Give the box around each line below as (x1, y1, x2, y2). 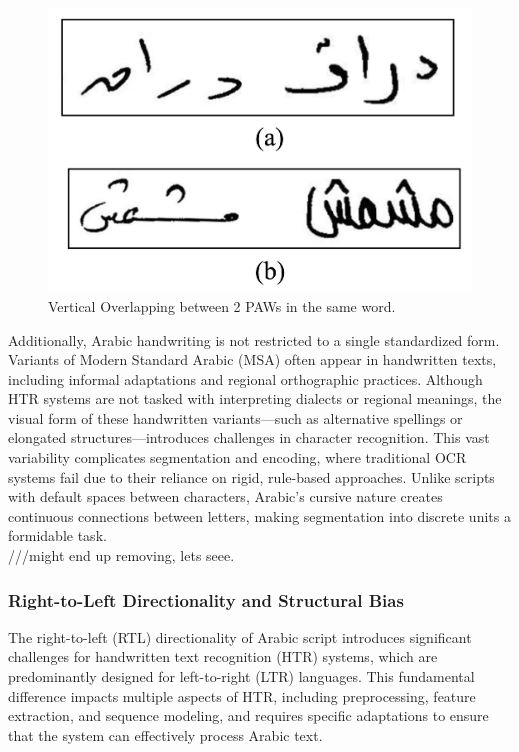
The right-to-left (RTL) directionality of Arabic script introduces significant (8, 626, 472, 647)
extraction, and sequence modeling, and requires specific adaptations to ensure (8, 705, 489, 726)
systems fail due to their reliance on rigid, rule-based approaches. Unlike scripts (8, 466, 495, 487)
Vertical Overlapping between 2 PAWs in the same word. (48, 295, 396, 316)
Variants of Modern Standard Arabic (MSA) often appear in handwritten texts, (8, 349, 497, 370)
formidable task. (8, 525, 107, 546)
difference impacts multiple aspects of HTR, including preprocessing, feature (8, 685, 476, 706)
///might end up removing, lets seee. (8, 545, 235, 566)
